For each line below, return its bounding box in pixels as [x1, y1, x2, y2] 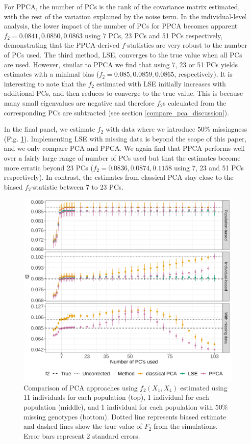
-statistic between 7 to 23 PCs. [31, 181, 124, 192]
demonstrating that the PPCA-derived [4, 40, 120, 50]
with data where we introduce [105, 124, 196, 134]
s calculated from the [163, 97, 226, 108]
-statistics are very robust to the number [125, 40, 247, 50]
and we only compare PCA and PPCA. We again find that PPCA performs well [4, 143, 245, 153]
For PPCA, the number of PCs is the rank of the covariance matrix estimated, [4, 1, 240, 11]
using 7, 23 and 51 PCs [174, 162, 244, 172]
